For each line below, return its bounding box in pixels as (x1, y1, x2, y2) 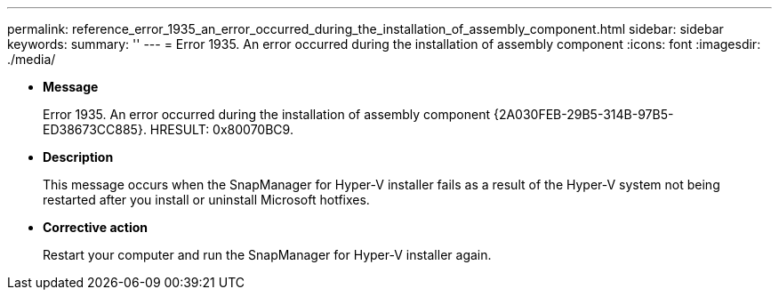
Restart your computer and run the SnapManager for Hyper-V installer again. (43, 247, 492, 262)
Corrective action (43, 220, 148, 235)
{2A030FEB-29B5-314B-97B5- (493, 107, 674, 122)
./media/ (7, 52, 56, 67)
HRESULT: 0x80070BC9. (149, 122, 293, 137)
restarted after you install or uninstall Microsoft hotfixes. (43, 192, 370, 207)
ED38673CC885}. (43, 122, 147, 137)
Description (43, 149, 114, 165)
